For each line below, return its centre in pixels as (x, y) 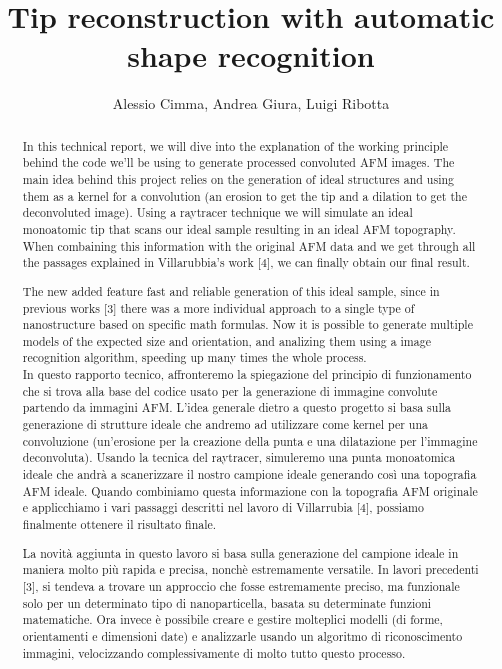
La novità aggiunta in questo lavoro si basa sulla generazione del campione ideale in (240, 552)
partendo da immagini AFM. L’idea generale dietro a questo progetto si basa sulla (236, 407)
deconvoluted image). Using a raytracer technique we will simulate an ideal (217, 212)
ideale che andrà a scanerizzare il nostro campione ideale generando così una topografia (249, 474)
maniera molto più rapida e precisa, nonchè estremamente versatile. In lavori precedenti (250, 569)
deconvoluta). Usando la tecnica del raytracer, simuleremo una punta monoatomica (239, 457)
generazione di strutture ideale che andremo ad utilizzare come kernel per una (225, 424)
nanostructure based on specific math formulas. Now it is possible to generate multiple (247, 324)
